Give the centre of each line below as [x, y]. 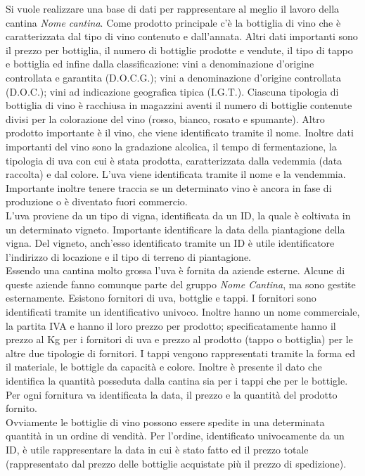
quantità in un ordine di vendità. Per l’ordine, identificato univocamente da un [175, 436]
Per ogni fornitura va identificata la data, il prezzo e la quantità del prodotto [172, 394]
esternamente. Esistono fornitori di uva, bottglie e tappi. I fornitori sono [161, 298]
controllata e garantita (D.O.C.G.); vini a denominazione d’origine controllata [173, 77]
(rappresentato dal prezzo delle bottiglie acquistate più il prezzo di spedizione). [176, 463]
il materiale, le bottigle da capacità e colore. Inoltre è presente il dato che [164, 367]
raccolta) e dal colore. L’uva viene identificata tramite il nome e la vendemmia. [176, 174]
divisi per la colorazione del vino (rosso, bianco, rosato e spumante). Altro [165, 118]
